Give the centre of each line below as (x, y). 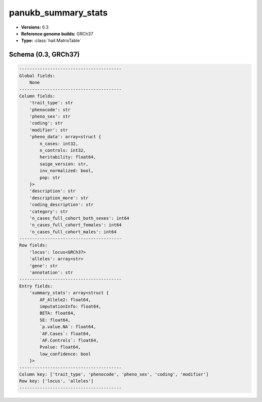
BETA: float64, (58, 313)
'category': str (49, 211)
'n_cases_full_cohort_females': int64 (75, 225)
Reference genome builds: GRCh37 (57, 33)
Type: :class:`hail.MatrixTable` (51, 41)
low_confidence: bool (65, 354)
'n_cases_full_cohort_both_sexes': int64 (79, 218)
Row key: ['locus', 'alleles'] (57, 381)
